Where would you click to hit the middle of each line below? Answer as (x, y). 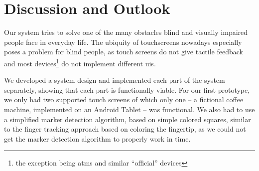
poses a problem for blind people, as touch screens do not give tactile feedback (124, 52)
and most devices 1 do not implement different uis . (80, 62)
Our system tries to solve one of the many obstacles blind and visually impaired (126, 32)
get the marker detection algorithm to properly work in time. (97, 138)
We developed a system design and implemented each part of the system (115, 80)
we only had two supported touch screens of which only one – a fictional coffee (124, 99)
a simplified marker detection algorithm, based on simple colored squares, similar (128, 119)
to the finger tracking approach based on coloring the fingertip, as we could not (125, 129)
